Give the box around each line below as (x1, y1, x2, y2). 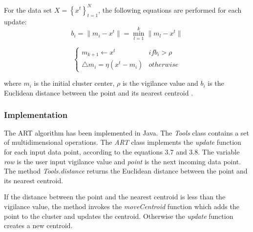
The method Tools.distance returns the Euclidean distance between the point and (4, 166, 248, 176)
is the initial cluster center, (34, 78, 115, 88)
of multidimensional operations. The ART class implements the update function (4, 137, 241, 147)
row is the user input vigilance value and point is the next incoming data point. (4, 156, 241, 166)
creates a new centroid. (4, 220, 73, 231)
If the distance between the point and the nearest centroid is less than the (4, 192, 226, 202)
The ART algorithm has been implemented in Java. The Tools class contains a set (4, 127, 249, 137)
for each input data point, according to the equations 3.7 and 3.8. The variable (4, 147, 240, 157)
